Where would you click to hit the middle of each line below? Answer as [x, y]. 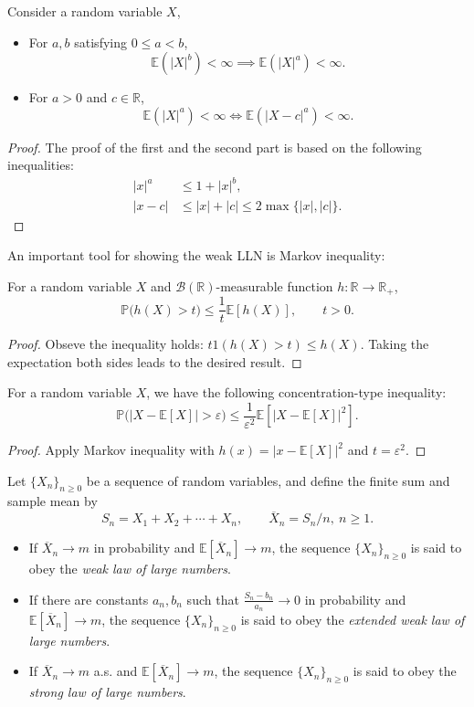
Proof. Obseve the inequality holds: [105, 344]
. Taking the [395, 344]
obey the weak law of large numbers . [130, 569]
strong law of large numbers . [107, 692]
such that [213, 599]
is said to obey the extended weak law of [353, 619]
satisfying [100, 42]
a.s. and [116, 671]
